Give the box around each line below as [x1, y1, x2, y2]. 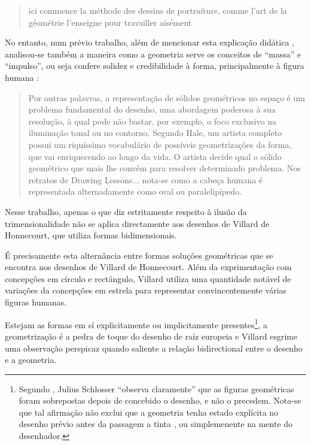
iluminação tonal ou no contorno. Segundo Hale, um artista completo [28, 126, 282, 139]
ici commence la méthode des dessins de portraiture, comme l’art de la [28, 4, 287, 16]
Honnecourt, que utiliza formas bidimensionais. [5, 229, 177, 241]
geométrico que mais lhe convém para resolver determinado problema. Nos [28, 162, 301, 174]
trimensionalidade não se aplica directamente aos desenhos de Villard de [5, 217, 270, 229]
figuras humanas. [5, 296, 67, 308]
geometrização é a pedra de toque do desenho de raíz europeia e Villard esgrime [5, 329, 298, 342]
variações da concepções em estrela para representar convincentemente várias [5, 284, 287, 296]
